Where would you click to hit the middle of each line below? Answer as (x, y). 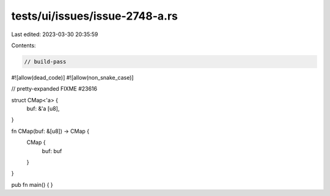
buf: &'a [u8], (43, 109)
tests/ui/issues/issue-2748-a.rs (95, 16)
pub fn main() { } (32, 184)
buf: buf (52, 151)
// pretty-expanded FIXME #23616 (54, 89)
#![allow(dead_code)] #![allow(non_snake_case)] (72, 77)
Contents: (24, 45)
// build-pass (45, 62)
